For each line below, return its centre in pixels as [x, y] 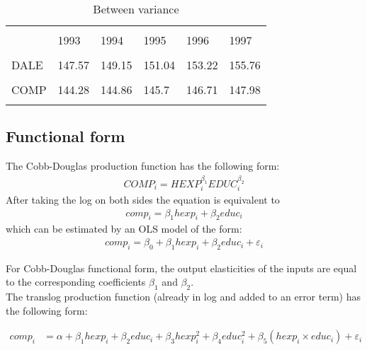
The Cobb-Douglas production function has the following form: [143, 166]
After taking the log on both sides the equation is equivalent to [143, 200]
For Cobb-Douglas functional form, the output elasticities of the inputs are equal [181, 268]
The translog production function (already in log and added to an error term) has [183, 297]
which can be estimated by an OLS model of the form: [124, 229]
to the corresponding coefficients [76, 282]
